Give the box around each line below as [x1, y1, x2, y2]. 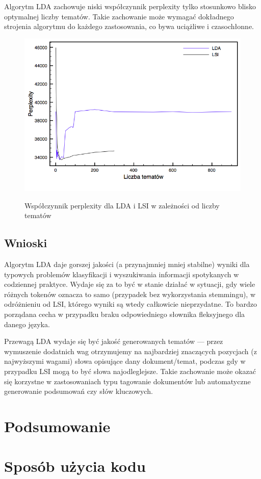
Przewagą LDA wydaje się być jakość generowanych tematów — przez [4, 336, 223, 347]
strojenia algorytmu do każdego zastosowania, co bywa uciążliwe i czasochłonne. [4, 21, 254, 32]
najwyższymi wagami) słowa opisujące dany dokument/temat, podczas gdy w [4, 356, 246, 366]
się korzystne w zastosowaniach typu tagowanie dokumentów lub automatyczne [4, 376, 251, 386]
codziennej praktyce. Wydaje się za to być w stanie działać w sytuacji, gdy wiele [4, 279, 255, 289]
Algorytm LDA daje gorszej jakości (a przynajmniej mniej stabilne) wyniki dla [4, 259, 250, 270]
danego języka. [4, 318, 50, 329]
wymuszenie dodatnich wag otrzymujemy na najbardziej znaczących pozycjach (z [4, 345, 257, 356]
